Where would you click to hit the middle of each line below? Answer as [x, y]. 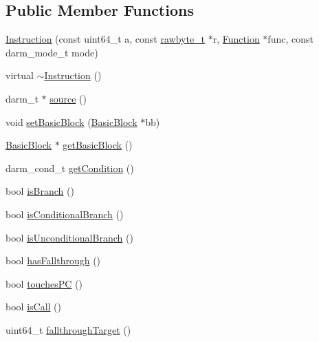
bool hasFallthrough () [53, 260]
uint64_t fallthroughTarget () [68, 329]
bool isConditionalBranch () [65, 214]
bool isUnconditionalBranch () [69, 237]
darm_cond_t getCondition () [70, 168]
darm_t [22, 98]
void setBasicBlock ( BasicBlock [71, 121]
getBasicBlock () [98, 145]
